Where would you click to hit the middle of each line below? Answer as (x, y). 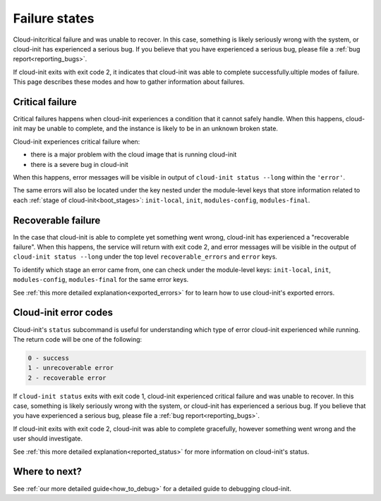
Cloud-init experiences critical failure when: (77, 142)
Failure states (54, 18)
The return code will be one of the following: (78, 339)
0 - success (49, 358)
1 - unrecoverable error (71, 368)
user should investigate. (48, 439)
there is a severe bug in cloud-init (79, 164)
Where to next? (48, 472)
